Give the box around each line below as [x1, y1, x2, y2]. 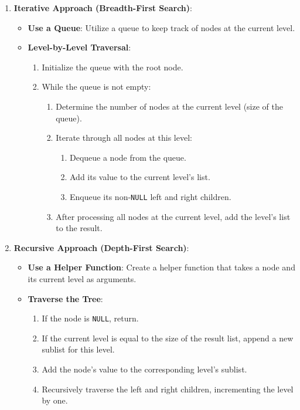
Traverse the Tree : [28, 292, 103, 304]
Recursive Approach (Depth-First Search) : [13, 241, 189, 253]
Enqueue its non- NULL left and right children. [69, 190, 231, 202]
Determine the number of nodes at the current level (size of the [56, 100, 283, 112]
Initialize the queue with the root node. [42, 60, 183, 73]
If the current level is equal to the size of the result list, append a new [42, 331, 294, 344]
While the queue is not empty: [42, 80, 151, 93]
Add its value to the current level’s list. [69, 171, 210, 183]
